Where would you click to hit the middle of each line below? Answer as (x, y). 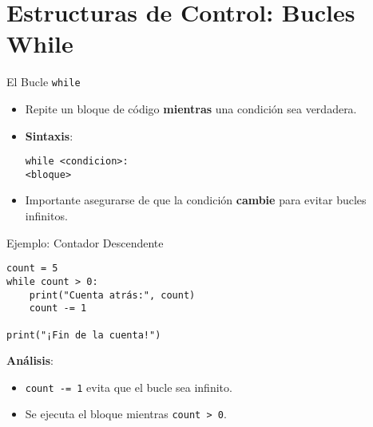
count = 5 (32, 269)
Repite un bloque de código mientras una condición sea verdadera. (191, 108)
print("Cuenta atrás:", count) (112, 295)
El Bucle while (44, 82)
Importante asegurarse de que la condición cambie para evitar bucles (196, 200)
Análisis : (30, 360)
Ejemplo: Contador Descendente (85, 242)
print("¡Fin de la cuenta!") (84, 335)
